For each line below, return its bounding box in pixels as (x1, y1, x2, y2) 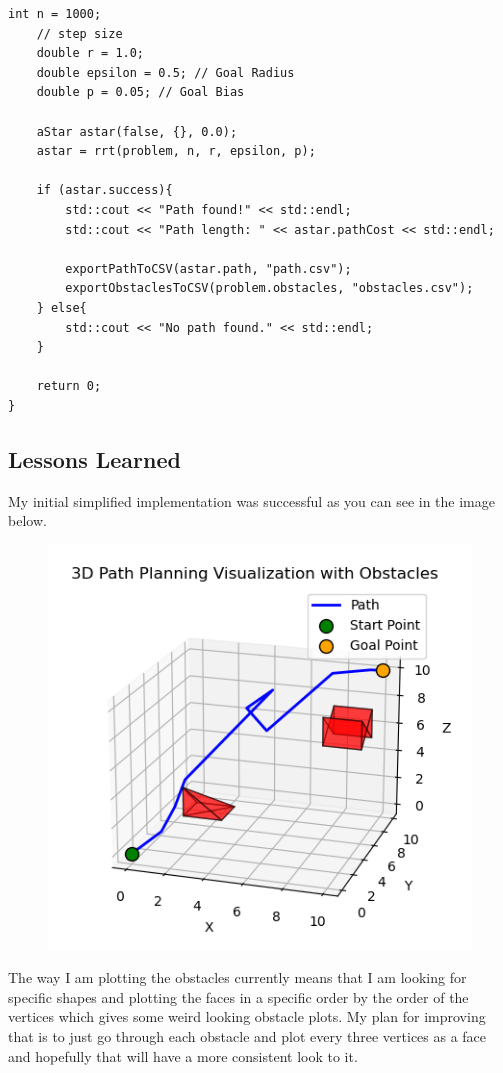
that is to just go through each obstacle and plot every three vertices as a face (8, 1026, 487, 1046)
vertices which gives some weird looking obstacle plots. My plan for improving (8, 1006, 486, 1027)
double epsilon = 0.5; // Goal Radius (36, 65, 295, 80)
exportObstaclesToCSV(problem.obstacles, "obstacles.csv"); (65, 281, 474, 296)
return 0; (36, 379, 102, 394)
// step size (36, 26, 123, 41)
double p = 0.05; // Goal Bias (36, 85, 245, 100)
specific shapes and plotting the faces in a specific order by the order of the (8, 986, 469, 1007)
